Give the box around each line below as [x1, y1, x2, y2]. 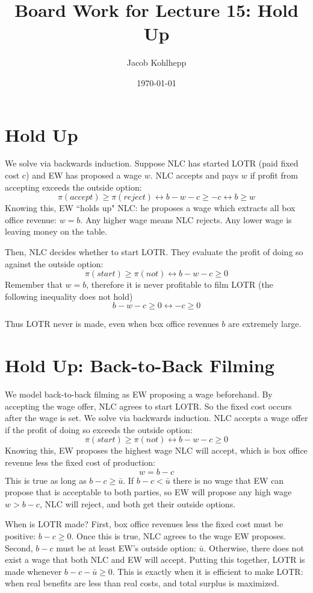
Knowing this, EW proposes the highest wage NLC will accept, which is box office [5, 444, 308, 457]
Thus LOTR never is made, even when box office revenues [5, 317, 219, 330]
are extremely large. [228, 317, 302, 330]
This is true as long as [5, 474, 87, 486]
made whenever [5, 565, 62, 577]
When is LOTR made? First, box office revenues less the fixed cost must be [5, 518, 284, 530]
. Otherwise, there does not [203, 541, 304, 554]
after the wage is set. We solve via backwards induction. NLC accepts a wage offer [5, 411, 308, 424]
